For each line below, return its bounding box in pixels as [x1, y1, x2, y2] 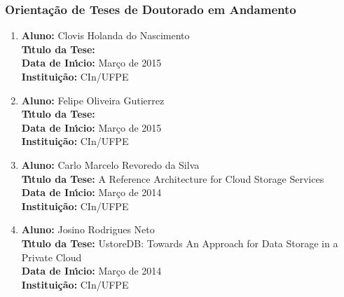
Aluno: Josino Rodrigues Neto [21, 222, 155, 237]
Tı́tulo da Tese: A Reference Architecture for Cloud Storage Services [21, 171, 324, 186]
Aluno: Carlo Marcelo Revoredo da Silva [21, 157, 200, 172]
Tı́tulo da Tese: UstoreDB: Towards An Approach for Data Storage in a [21, 235, 338, 250]
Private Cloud [21, 249, 82, 264]
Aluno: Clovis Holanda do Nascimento [21, 28, 190, 43]
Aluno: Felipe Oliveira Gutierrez [21, 92, 165, 107]
